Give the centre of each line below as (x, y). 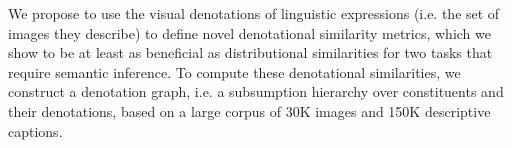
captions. (35, 130)
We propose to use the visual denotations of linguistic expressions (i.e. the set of (254, 13)
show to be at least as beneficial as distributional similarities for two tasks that (250, 52)
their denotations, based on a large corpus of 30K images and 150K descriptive (249, 110)
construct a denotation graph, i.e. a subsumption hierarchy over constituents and (256, 91)
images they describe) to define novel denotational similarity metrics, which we (249, 32)
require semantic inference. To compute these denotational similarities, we (234, 71)
